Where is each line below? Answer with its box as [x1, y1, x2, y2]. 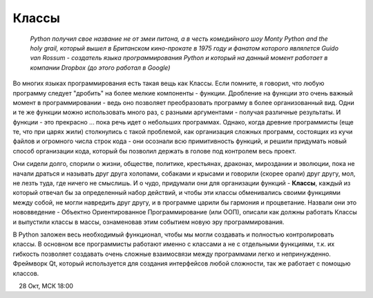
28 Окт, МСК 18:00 [19, 281, 74, 290]
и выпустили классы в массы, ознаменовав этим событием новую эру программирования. [12, 218, 285, 226]
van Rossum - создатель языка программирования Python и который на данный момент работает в [30, 54, 328, 62]
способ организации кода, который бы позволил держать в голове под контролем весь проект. [12, 147, 296, 155]
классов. [12, 269, 39, 277]
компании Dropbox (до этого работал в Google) [30, 63, 171, 72]
